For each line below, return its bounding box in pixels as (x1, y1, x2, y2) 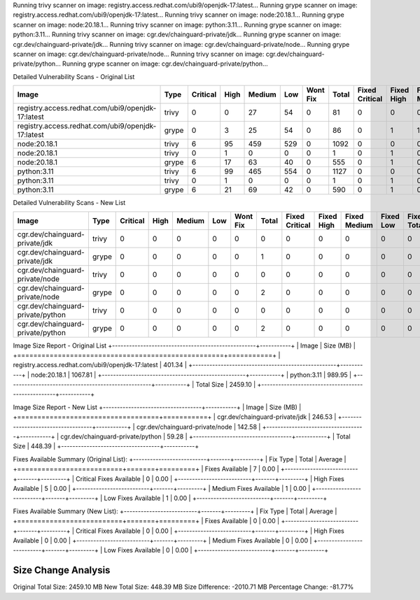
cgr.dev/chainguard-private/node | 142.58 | (136, 422, 261, 431)
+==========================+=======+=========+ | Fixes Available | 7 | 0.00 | (13, 465, 279, 473)
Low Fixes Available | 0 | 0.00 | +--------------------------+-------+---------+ (104, 546, 329, 555)
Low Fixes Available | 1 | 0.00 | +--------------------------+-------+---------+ (104, 494, 328, 503)
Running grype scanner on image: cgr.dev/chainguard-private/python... (62, 59, 269, 68)
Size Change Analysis (13, 564, 111, 576)
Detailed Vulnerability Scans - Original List (13, 72, 135, 80)
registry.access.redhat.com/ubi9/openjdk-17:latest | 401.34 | (13, 361, 187, 369)
